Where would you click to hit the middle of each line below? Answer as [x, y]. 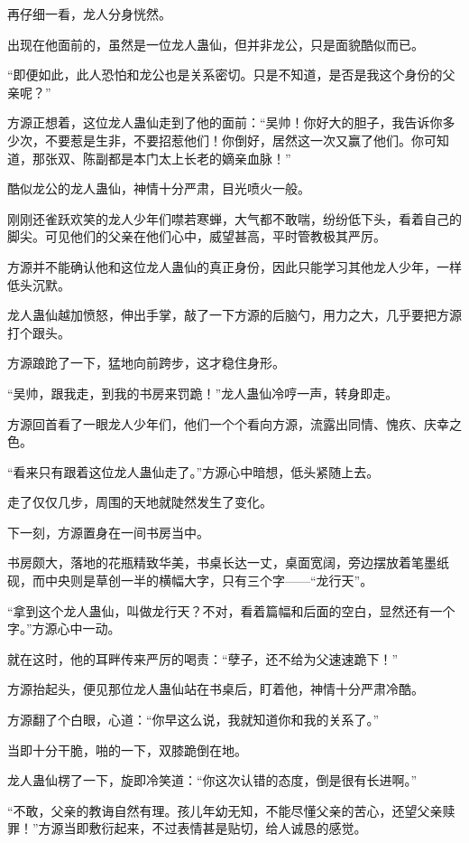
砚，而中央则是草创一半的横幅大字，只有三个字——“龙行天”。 [190, 581]
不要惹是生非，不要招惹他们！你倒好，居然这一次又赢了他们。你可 [240, 140]
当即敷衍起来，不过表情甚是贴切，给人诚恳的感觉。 [215, 828]
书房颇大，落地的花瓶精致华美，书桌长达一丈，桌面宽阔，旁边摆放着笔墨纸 [228, 562]
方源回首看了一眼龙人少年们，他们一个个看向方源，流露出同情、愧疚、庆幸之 [234, 423]
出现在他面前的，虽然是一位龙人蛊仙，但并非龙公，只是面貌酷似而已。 [216, 44]
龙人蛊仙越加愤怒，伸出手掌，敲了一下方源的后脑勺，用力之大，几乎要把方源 [234, 315]
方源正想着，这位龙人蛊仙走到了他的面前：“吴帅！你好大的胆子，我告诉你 [225, 122]
